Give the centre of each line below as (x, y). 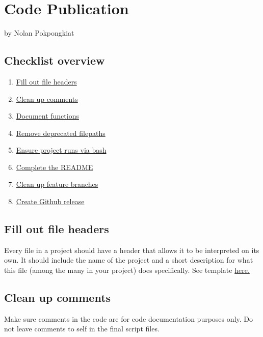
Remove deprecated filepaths (61, 133)
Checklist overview (55, 60)
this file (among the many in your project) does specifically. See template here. (127, 270)
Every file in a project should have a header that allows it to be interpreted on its (132, 250)
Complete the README (55, 167)
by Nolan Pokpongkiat (39, 33)
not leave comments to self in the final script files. (82, 329)
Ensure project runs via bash (61, 150)
